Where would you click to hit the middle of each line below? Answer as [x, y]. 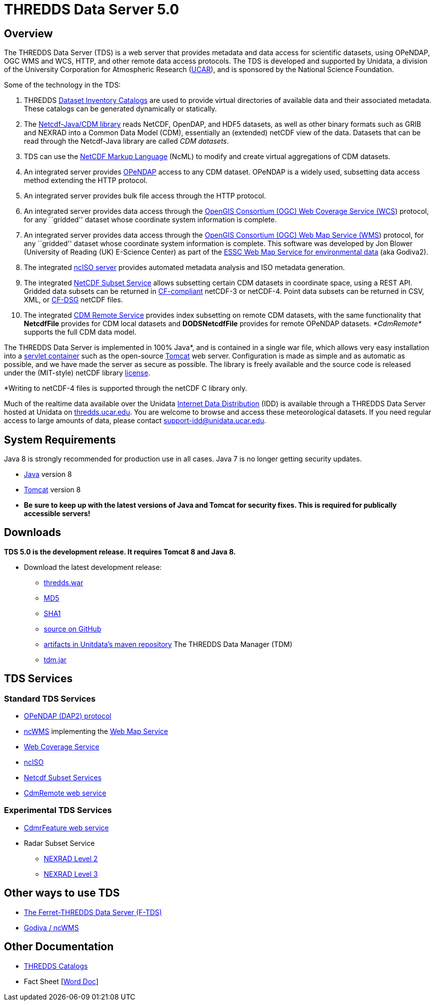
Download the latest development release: [93, 567]
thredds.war [64, 582]
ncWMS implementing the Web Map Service [96, 731]
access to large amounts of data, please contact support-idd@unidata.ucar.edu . [135, 421]
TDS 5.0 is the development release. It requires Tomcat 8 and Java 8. [120, 551]
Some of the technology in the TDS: [62, 85]
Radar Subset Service [59, 843]
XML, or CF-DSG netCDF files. [74, 300]
